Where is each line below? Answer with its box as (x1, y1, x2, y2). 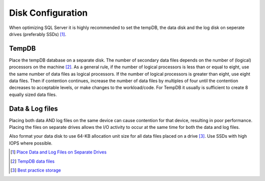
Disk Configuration (9, 7, 88, 18)
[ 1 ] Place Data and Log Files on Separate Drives (10, 149, 107, 155)
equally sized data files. (9, 91, 57, 97)
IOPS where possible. (9, 140, 53, 146)
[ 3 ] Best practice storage (10, 167, 61, 173)
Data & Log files (9, 104, 58, 113)
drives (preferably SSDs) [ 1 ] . (9, 31, 66, 37)
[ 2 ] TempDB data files (10, 158, 55, 164)
